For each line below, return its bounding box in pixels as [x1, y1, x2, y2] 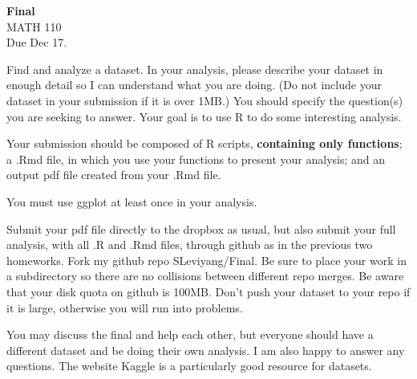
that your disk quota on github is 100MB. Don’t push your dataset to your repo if [6, 283, 411, 300]
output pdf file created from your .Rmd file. [6, 166, 221, 183]
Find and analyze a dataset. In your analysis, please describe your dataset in [6, 60, 383, 77]
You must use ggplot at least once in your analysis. [6, 193, 257, 210]
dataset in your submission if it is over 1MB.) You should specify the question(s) [6, 92, 403, 108]
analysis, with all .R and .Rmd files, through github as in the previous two [6, 236, 373, 253]
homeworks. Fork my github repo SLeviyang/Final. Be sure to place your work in [6, 251, 407, 268]
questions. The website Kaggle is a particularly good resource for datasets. [6, 357, 372, 374]
